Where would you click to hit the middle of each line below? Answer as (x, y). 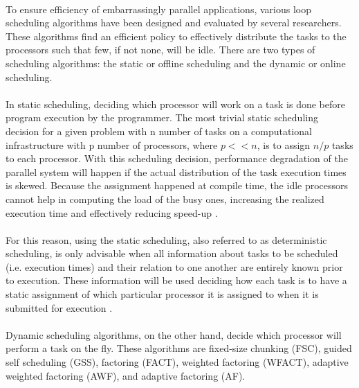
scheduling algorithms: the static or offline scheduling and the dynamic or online (176, 63)
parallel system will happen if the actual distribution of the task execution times (176, 171)
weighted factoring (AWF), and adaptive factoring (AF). (126, 375)
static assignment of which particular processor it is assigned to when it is (162, 294)
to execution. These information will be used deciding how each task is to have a (176, 280)
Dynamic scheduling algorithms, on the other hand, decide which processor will (174, 334)
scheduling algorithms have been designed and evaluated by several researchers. (174, 23)
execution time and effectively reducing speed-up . (112, 212)
